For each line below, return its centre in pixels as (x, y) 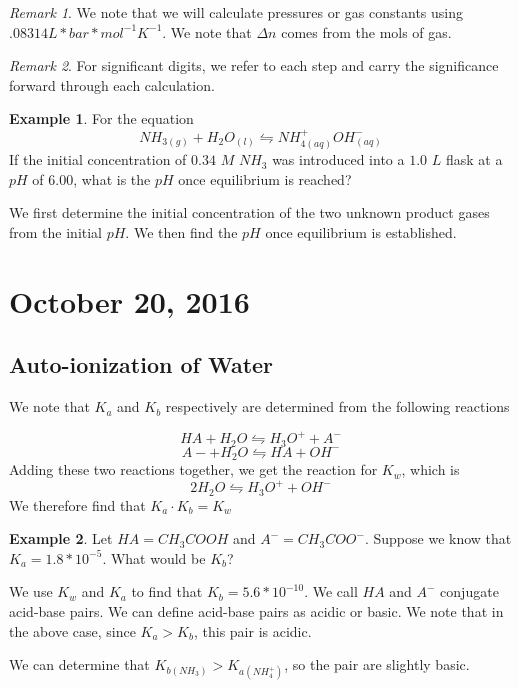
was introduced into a (338, 159)
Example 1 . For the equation (101, 118)
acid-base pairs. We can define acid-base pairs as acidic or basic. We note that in (256, 611)
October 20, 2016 (129, 300)
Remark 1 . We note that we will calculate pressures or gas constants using (236, 12)
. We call (331, 591)
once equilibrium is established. (361, 231)
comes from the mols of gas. (366, 31)
